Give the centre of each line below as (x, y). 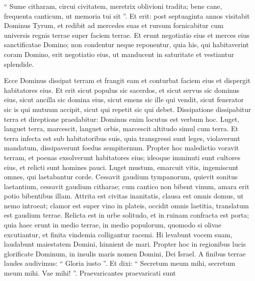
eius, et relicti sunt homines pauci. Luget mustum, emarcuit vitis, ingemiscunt (121, 167)
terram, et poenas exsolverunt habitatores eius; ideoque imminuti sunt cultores (122, 157)
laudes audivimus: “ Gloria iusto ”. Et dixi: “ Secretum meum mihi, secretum (120, 263)
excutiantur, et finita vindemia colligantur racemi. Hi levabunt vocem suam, (118, 234)
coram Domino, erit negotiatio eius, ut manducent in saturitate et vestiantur (119, 54)
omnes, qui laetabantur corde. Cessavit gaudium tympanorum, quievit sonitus (121, 177)
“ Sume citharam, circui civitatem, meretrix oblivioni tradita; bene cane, (113, 6)
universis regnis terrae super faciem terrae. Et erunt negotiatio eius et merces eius (127, 35)
